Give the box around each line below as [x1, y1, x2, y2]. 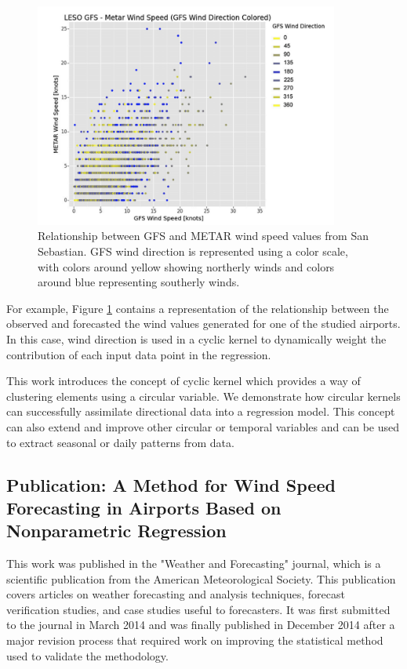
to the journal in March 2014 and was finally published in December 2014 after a [6, 616, 395, 633]
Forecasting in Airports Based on [6, 495, 282, 519]
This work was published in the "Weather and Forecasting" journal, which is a [6, 555, 381, 572]
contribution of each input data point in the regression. [6, 346, 271, 362]
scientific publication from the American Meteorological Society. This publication [6, 570, 396, 587]
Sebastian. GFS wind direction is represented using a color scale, [38, 243, 348, 259]
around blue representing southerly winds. [38, 274, 240, 290]
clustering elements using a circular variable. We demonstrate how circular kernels [6, 387, 401, 404]
